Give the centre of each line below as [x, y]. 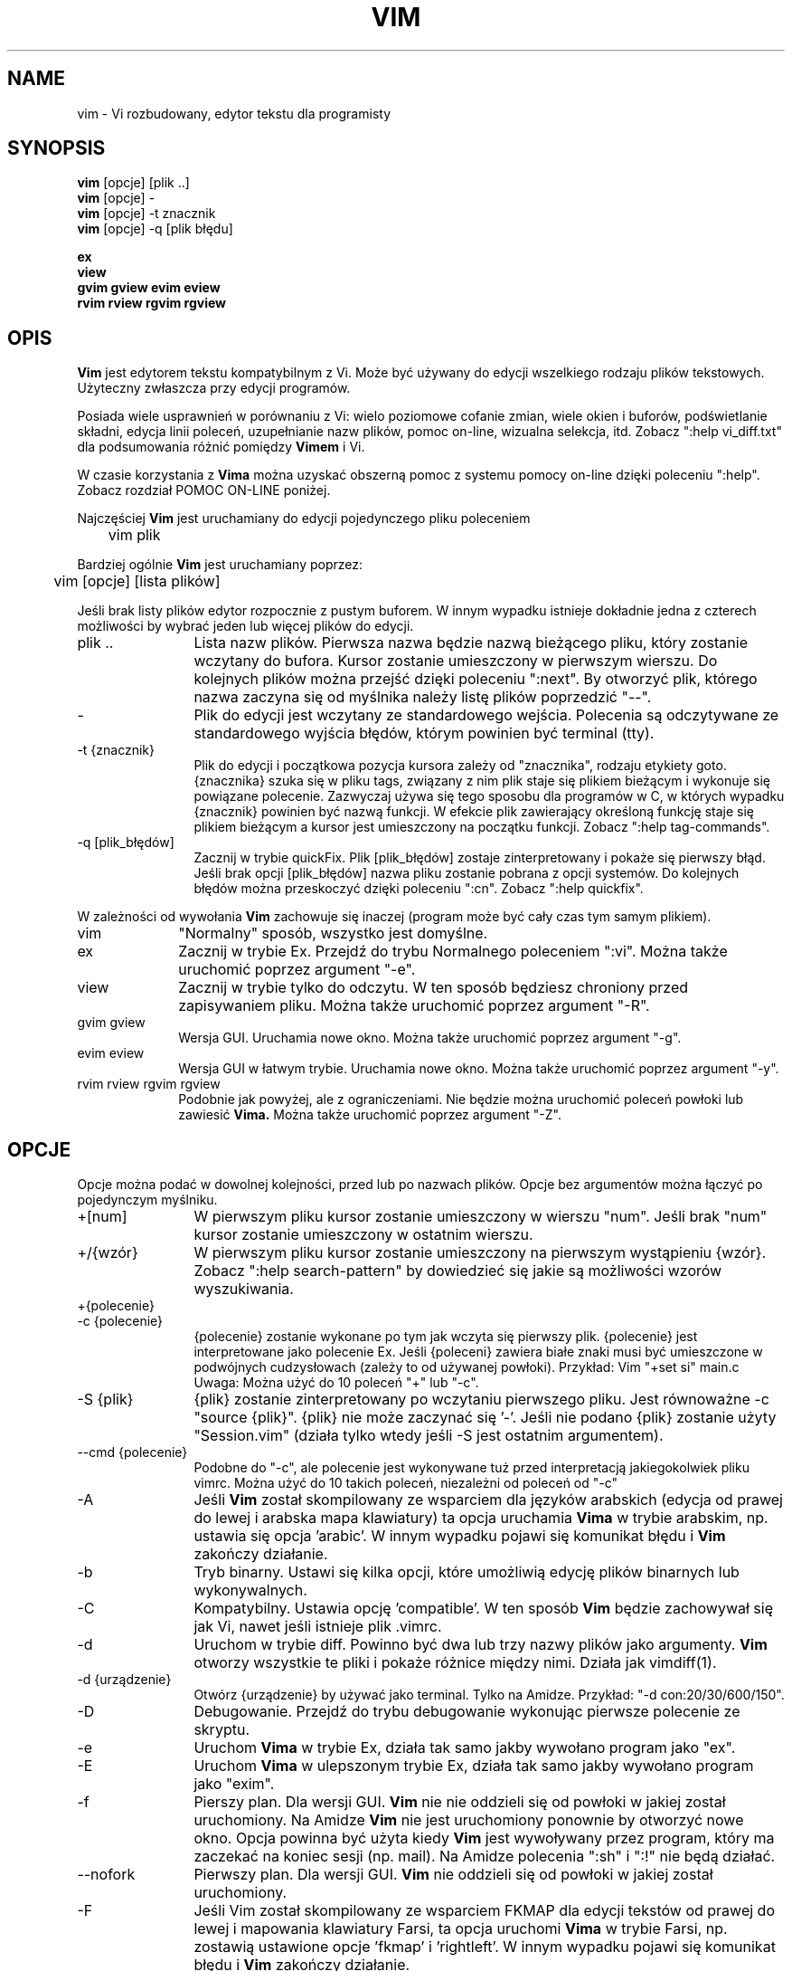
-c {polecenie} [120, 1321]
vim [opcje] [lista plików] [137, 581]
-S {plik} [105, 1400]
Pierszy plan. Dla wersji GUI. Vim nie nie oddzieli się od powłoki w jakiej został [460, 1802]
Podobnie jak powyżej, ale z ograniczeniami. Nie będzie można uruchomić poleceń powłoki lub [461, 1100]
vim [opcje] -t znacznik [146, 214]
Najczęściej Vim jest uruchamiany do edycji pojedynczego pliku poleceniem [304, 519]
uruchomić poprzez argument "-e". [297, 970]
